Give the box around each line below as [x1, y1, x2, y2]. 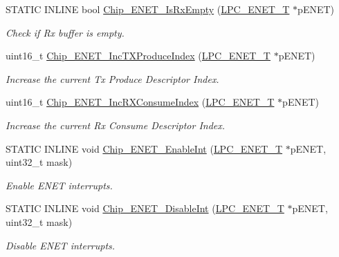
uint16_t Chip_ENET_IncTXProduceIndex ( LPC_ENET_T [6, 48, 271, 63]
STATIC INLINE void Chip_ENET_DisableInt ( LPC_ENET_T [6, 201, 284, 216]
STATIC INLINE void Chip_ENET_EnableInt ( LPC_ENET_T [6, 141, 283, 155]
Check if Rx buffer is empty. [6, 25, 125, 39]
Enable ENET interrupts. [6, 178, 113, 192]
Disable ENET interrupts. [6, 238, 116, 252]
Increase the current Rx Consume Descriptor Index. [6, 117, 226, 132]
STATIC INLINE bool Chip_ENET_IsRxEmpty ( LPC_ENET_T [6, 2, 290, 16]
